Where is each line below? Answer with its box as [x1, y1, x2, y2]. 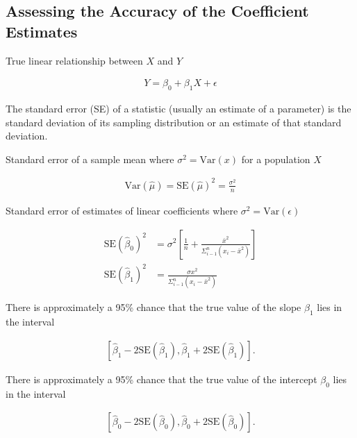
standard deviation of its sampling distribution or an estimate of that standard [6, 115, 342, 129]
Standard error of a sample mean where [6, 151, 174, 166]
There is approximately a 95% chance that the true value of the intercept [6, 371, 317, 386]
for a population [241, 151, 310, 166]
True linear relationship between [6, 53, 143, 67]
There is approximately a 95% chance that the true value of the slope [6, 300, 301, 314]
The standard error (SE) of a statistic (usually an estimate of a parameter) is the [6, 101, 351, 116]
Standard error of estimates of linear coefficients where [6, 203, 238, 217]
